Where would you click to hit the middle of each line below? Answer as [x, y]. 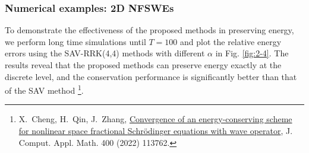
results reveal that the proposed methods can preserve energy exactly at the [143, 65]
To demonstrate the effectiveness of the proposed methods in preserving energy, [149, 30]
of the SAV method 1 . [44, 89]
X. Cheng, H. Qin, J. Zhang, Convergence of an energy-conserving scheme [155, 119]
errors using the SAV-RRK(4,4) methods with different [105, 53]
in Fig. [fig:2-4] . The [252, 53]
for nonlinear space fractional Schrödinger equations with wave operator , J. [156, 131]
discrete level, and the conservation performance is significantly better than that [151, 76]
